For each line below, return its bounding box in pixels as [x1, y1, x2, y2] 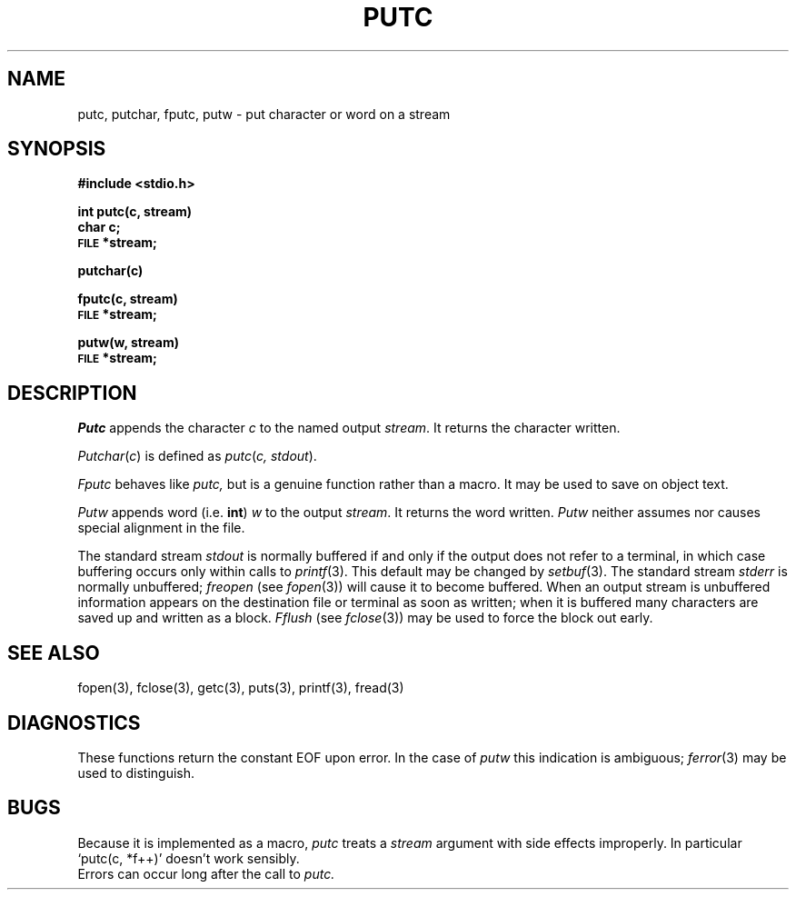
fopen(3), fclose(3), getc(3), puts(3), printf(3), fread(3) [77, 680, 404, 696]
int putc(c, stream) [77, 204, 193, 220]
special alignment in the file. [77, 520, 245, 536]
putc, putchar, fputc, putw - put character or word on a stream [77, 105, 451, 122]
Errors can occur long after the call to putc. [77, 865, 335, 882]
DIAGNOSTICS [7, 711, 141, 734]
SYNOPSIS [7, 137, 106, 161]
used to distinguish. [77, 764, 195, 781]
